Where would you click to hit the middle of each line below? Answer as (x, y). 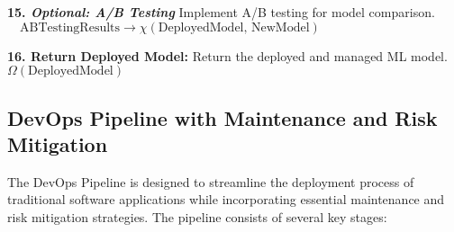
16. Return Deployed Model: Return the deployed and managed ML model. (227, 55)
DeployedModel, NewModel (234, 27)
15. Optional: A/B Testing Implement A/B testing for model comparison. (221, 12)
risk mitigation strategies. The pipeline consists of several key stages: (197, 216)
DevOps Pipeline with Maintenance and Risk (222, 117)
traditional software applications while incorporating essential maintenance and (226, 199)
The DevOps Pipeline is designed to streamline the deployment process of (211, 181)
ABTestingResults (70, 27)
